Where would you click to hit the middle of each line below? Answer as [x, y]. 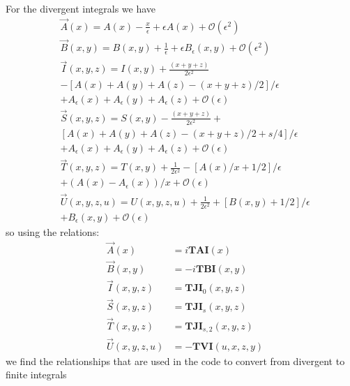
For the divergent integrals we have [81, 8]
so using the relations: [53, 231]
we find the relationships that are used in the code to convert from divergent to [175, 361]
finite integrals [36, 374]
